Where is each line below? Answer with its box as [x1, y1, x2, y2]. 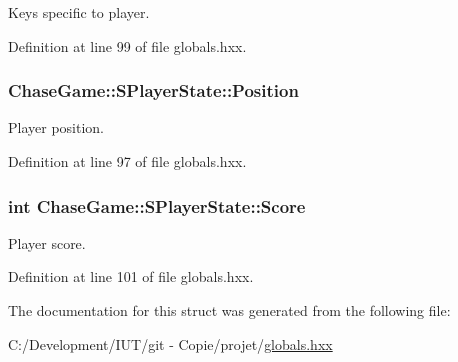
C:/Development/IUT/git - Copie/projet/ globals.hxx [8, 333, 333, 354]
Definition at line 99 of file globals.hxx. [8, 35, 247, 56]
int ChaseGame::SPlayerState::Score [8, 193, 306, 218]
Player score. [8, 232, 86, 253]
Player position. [8, 117, 104, 138]
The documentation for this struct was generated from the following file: [8, 300, 451, 320]
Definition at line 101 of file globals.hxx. [8, 266, 254, 287]
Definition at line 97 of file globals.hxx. [8, 151, 247, 171]
